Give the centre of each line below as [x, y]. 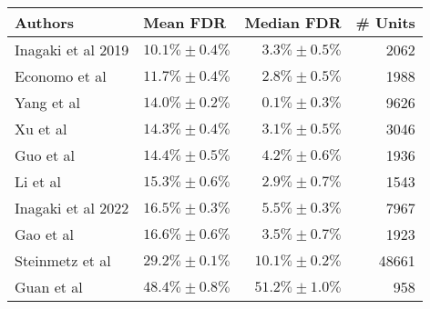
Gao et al [44, 234]
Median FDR [293, 22]
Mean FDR [185, 22]
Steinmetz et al [63, 260]
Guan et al [49, 287]
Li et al [38, 181]
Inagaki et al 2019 [72, 50]
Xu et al [41, 129]
